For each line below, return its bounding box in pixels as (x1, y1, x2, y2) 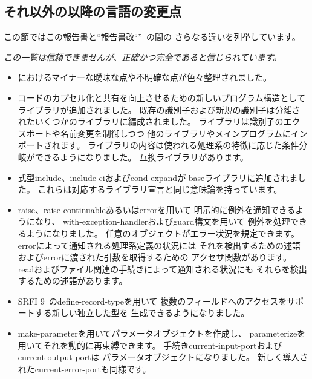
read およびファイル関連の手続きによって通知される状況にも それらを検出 (18, 262, 307, 275)
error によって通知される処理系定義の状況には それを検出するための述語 (18, 239, 301, 251)
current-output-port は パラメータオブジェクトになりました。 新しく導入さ (18, 351, 308, 363)
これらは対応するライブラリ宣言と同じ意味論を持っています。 (37, 183, 282, 196)
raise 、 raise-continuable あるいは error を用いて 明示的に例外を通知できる (18, 203, 296, 216)
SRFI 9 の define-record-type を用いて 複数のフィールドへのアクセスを (18, 294, 287, 307)
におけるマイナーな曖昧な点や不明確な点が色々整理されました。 (18, 71, 271, 84)
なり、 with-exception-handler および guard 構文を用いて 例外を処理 (34, 215, 290, 228)
